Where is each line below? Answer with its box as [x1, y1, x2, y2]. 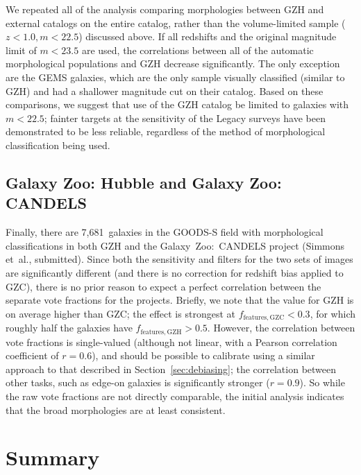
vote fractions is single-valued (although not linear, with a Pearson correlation [6, 334, 337, 349]
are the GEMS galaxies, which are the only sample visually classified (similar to [6, 69, 345, 84]
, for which [310, 306, 356, 320]
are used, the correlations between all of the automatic [81, 42, 314, 57]
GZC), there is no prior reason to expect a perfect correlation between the [6, 279, 321, 293]
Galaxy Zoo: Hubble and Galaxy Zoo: [6, 171, 282, 193]
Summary [6, 443, 100, 472]
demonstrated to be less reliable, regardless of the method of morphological [6, 124, 326, 139]
